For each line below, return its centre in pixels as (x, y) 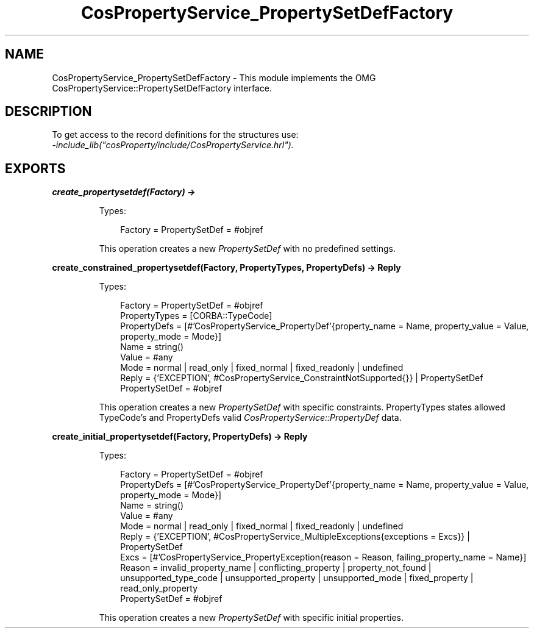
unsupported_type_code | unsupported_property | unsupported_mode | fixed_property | (297, 578)
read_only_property (159, 588)
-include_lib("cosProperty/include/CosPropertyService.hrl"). (173, 145)
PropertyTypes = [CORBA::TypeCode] (196, 316)
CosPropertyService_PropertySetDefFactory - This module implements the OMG (214, 77)
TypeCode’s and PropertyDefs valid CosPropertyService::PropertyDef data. (250, 418)
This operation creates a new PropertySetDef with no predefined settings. (247, 249)
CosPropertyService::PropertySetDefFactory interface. (162, 88)
